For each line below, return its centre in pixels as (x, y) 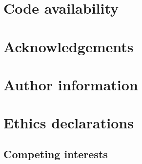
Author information (71, 84)
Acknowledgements (69, 46)
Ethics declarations (69, 123)
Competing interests (56, 154)
